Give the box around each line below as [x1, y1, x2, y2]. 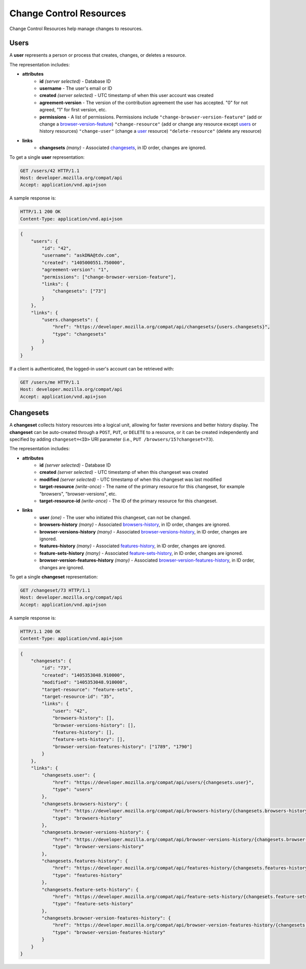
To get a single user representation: [9, 154, 85, 160]
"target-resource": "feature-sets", [41, 687, 134, 692]
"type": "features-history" [52, 872, 122, 878]
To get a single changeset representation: [9, 573, 98, 579]
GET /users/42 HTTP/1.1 [20, 167, 80, 174]
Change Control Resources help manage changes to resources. [9, 26, 143, 32]
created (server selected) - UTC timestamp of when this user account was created [39, 92, 214, 99]
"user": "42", [52, 708, 88, 714]
